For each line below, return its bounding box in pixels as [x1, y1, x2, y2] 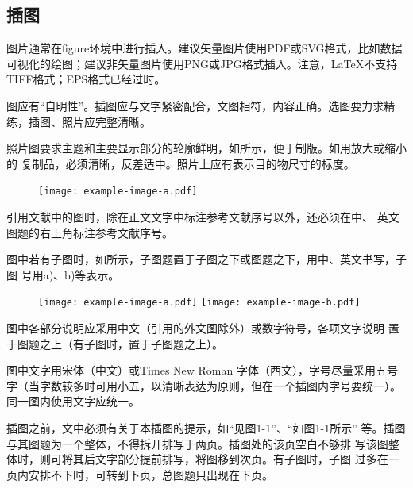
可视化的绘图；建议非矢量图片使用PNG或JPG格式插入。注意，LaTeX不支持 [6, 55, 398, 71]
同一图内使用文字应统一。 [6, 393, 140, 409]
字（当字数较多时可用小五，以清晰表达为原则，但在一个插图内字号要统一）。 [6, 377, 401, 394]
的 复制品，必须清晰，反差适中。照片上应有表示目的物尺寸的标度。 [6, 155, 355, 171]
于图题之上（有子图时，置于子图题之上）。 [6, 335, 223, 352]
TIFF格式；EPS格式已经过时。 [6, 71, 166, 87]
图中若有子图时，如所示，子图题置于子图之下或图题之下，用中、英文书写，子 [6, 251, 407, 267]
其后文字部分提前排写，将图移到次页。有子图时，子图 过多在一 [72, 451, 399, 467]
